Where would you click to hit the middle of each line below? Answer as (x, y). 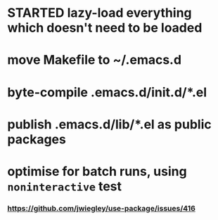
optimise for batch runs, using (97, 171)
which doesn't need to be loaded (105, 28)
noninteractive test (64, 186)
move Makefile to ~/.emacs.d (94, 60)
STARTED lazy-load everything (100, 13)
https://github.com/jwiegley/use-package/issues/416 (101, 208)
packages (37, 139)
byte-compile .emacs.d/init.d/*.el (107, 92)
